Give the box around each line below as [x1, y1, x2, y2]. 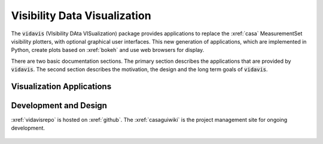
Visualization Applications [11, 81, 112, 91]
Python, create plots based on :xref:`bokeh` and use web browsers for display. [11, 47, 205, 54]
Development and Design [11, 100, 108, 111]
